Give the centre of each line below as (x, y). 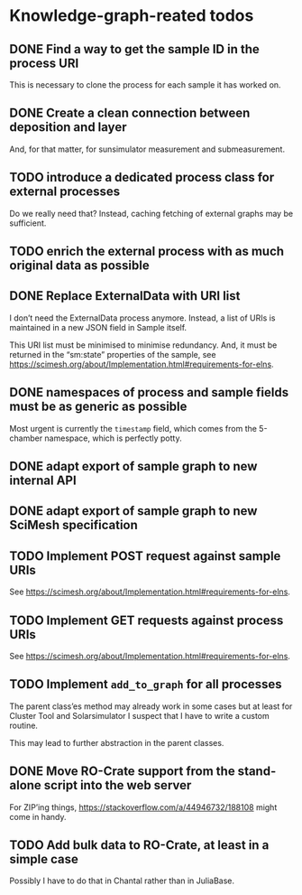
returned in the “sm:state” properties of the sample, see (113, 354)
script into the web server (118, 785)
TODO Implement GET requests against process (146, 620)
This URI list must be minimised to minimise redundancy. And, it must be (143, 345)
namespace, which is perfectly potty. (113, 438)
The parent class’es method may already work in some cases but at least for (151, 706)
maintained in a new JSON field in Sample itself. (98, 327)
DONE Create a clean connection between (130, 113)
